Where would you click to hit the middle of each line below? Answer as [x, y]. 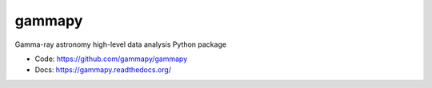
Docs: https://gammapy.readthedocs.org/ [103, 70]
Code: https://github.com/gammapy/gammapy [111, 59]
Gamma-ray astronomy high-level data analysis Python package [121, 44]
